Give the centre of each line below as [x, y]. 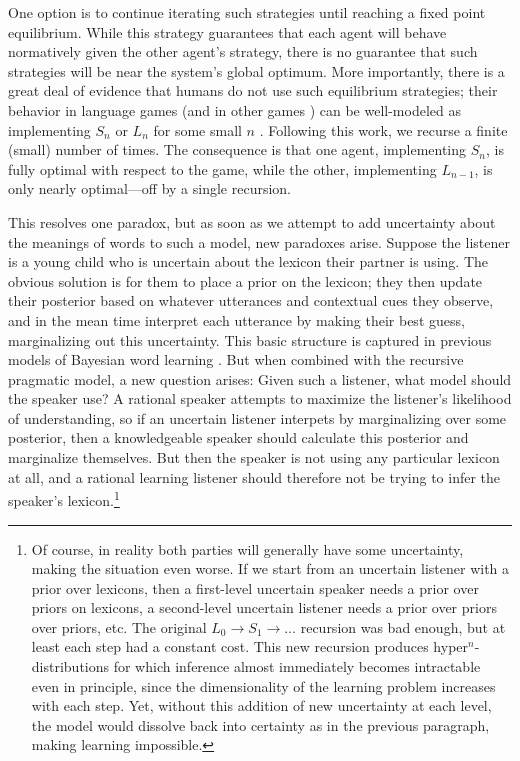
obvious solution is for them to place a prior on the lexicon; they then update [245, 280]
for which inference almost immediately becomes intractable [297, 666]
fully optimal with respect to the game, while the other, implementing [222, 168]
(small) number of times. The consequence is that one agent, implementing [237, 149]
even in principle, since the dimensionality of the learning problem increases [263, 685]
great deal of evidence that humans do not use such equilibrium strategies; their [253, 90]
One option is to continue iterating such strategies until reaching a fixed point [247, 12]
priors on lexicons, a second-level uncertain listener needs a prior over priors [264, 607]
